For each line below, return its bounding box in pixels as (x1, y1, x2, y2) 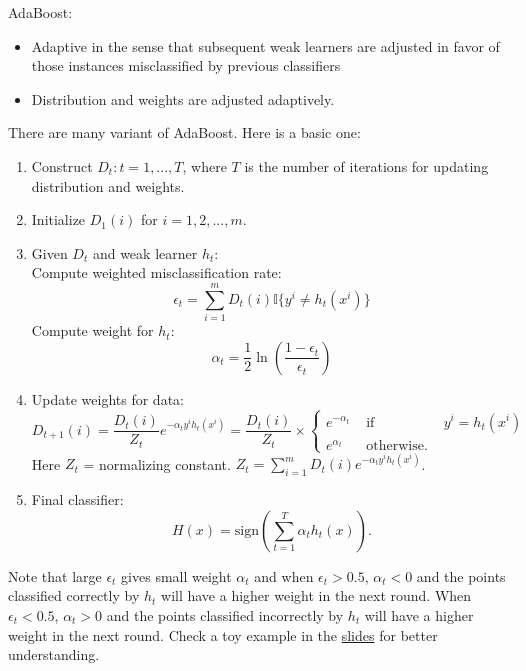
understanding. (8, 644, 100, 665)
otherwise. (366, 438, 428, 453)
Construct (31, 155, 93, 176)
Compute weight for (31, 320, 154, 341)
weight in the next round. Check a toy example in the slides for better (8, 624, 438, 645)
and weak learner (92, 242, 198, 263)
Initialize (31, 209, 86, 230)
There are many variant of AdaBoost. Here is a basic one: (8, 122, 361, 143)
